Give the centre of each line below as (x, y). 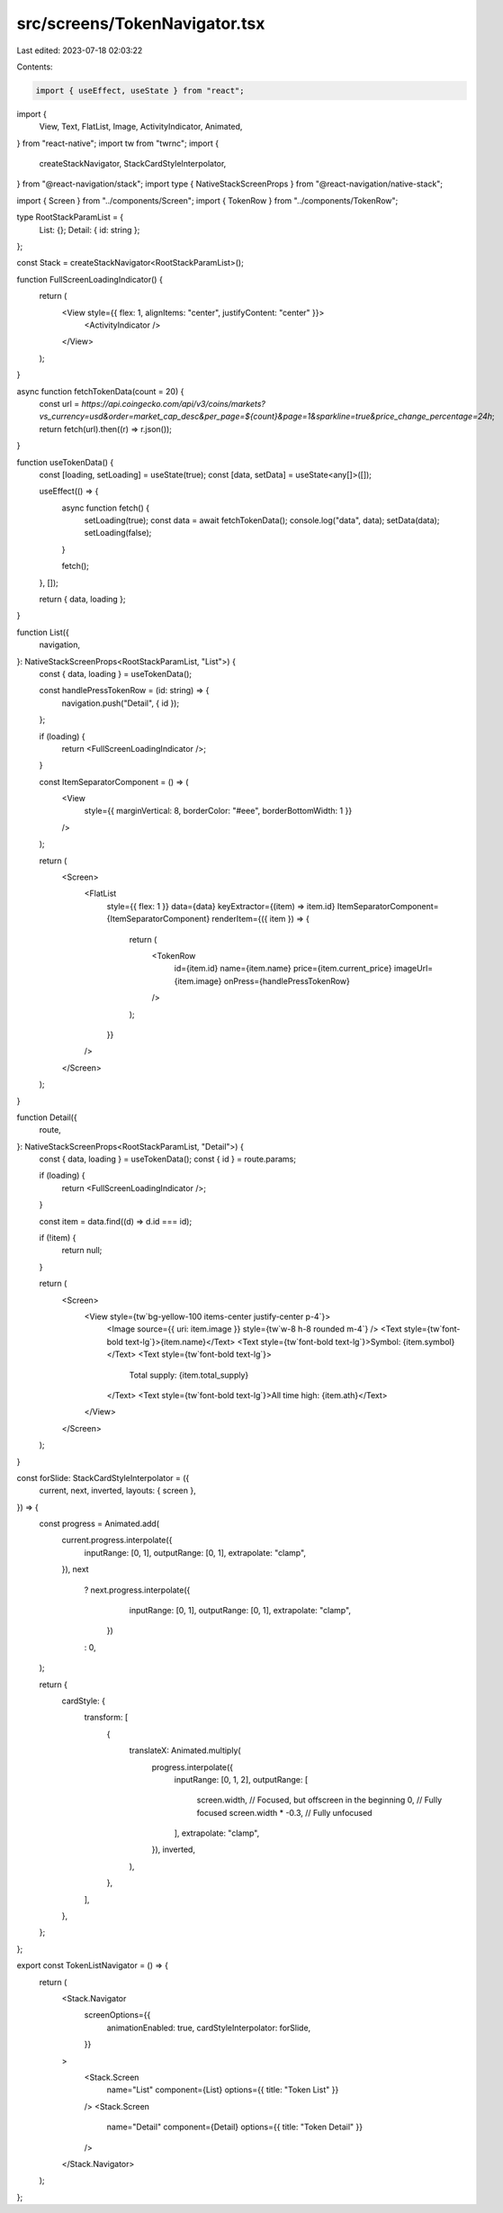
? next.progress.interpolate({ (137, 1590)
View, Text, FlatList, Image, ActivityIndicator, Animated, (141, 127)
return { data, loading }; (82, 600)
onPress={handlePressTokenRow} (287, 980)
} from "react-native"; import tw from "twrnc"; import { (118, 143)
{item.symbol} (429, 1341)
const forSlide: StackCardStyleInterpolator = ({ (103, 1477)
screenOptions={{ (117, 2015)
